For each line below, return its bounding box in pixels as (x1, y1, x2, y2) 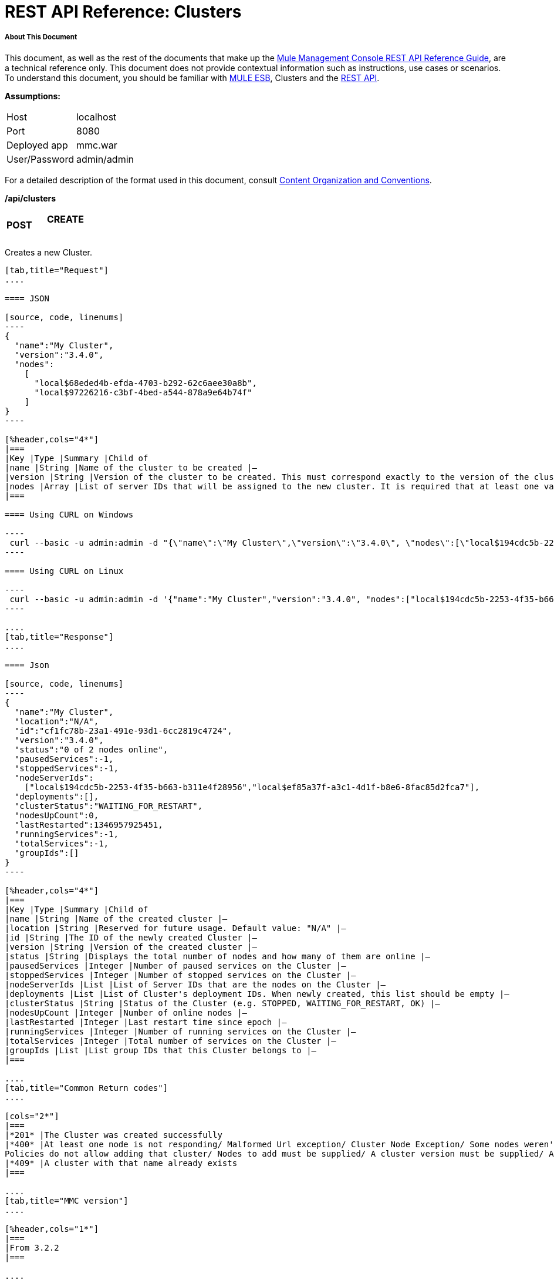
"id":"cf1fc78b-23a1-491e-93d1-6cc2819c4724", (14, 726, 232, 736)
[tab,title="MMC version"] (5, 1196, 129, 1206)
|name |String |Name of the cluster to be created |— (5, 463, 257, 473)
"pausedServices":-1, (14, 754, 114, 764)
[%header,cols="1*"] (5, 1224, 99, 1234)
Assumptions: (5, 90, 61, 101)
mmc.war (76, 139, 117, 151)
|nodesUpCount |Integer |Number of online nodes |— (5, 1008, 248, 1018)
